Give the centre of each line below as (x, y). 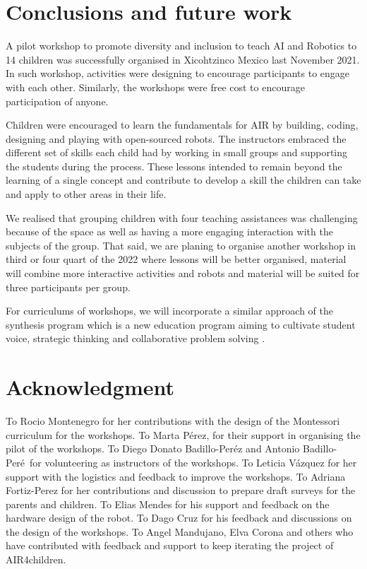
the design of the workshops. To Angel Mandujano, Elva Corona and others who (180, 531)
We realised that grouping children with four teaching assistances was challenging (182, 217)
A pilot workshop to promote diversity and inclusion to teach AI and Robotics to (181, 46)
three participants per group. (68, 287)
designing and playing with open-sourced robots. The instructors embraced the (176, 138)
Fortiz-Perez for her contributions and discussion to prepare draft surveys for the (181, 490)
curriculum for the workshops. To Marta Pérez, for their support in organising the (183, 434)
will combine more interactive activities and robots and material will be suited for (183, 273)
